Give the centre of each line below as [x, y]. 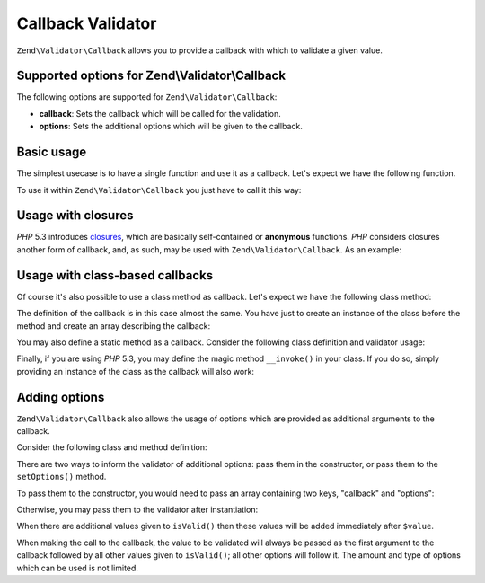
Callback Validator [87, 23]
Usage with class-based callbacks [115, 275]
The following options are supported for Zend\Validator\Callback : [147, 97]
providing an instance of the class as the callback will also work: [136, 371]
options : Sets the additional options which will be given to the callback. [171, 127]
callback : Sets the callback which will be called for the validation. [160, 113]
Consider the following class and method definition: [112, 447]
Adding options [61, 397]
